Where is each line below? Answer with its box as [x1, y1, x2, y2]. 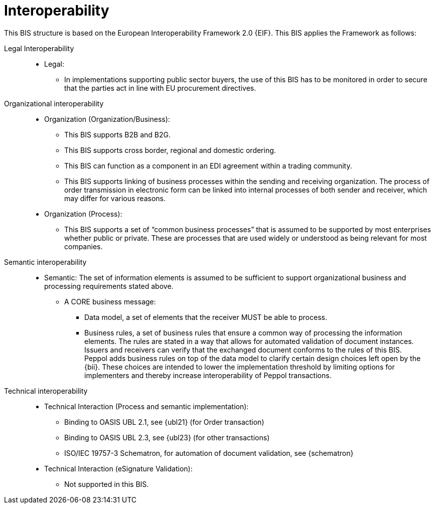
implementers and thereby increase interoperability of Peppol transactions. [84, 371, 332, 380]
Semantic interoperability [4, 257, 87, 266]
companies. [64, 242, 103, 251]
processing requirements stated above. [44, 281, 174, 290]
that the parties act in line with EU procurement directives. [64, 83, 256, 92]
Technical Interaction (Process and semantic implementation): [44, 402, 249, 411]
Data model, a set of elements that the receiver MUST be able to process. [84, 312, 327, 321]
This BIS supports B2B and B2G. [64, 130, 171, 139]
